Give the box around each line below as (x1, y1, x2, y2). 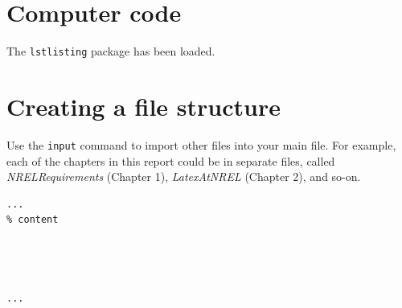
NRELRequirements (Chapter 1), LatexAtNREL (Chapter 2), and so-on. (6, 168, 361, 185)
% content (6, 214, 59, 226)
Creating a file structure (6, 89, 281, 122)
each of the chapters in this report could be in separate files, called (6, 152, 335, 169)
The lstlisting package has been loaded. (6, 43, 215, 60)
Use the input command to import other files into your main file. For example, (6, 136, 396, 153)
